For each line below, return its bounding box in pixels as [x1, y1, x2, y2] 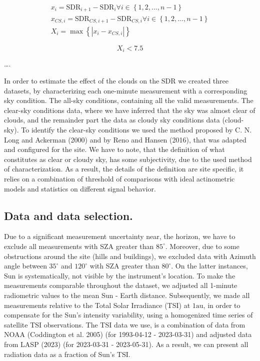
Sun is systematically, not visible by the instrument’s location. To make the [4, 270, 235, 280]
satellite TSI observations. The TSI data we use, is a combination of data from [4, 319, 245, 329]
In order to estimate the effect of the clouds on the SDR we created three [4, 75, 229, 86]
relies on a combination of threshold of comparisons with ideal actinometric [4, 173, 235, 183]
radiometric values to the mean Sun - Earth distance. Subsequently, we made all [4, 289, 250, 300]
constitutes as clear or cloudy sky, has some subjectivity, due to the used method [4, 153, 252, 164]
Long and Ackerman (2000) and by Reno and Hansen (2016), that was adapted [4, 134, 246, 144]
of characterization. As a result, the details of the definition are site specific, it [4, 163, 244, 174]
